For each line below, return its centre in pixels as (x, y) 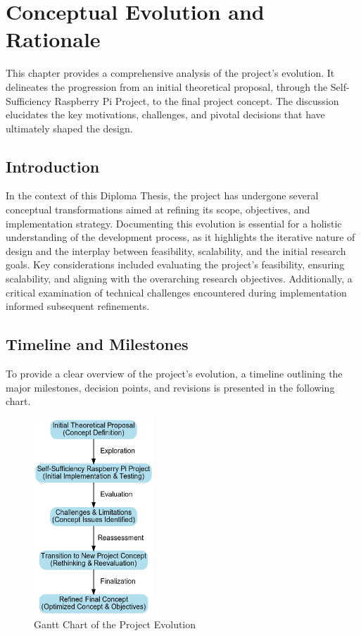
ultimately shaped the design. (69, 128)
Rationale (53, 39)
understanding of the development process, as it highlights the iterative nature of (180, 237)
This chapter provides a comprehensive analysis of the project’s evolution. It (170, 73)
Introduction (53, 166)
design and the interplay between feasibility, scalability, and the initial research (176, 250)
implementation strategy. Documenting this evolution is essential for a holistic (174, 223)
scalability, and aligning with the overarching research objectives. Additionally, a (179, 279)
